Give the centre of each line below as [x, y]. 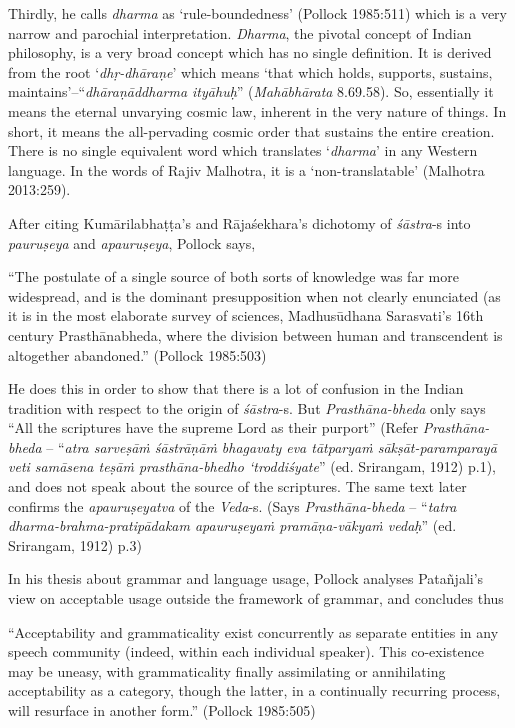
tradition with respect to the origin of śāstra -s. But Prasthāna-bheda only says [247, 407]
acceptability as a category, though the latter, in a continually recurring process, [254, 690]
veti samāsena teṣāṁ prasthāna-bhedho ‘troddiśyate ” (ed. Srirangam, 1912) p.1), [252, 466]
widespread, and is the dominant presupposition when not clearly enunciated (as [254, 295]
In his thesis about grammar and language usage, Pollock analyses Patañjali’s [246, 578]
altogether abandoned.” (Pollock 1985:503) [137, 354]
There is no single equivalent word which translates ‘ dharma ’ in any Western [243, 150]
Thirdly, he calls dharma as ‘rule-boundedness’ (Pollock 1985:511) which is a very [257, 13]
